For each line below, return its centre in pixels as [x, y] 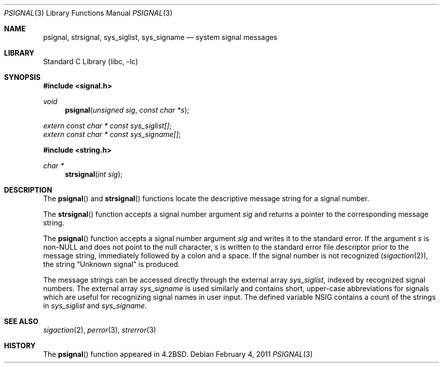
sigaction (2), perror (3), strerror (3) [100, 330]
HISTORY [20, 346]
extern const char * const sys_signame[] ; [112, 134]
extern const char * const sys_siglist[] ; [107, 126]
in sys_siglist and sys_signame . [95, 306]
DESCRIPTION [28, 190]
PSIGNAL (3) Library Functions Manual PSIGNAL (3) [88, 13]
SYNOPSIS [23, 77]
